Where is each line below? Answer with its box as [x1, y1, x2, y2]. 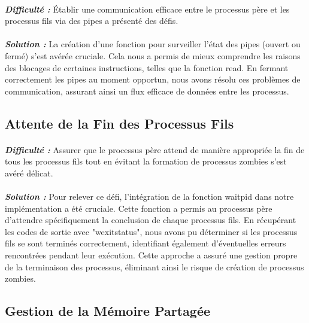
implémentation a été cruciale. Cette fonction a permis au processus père [5, 202, 272, 214]
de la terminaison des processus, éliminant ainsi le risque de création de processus [5, 260, 304, 273]
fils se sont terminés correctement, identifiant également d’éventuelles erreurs [5, 237, 286, 249]
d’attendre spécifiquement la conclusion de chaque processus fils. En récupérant [5, 214, 296, 226]
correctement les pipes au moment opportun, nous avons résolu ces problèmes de [5, 73, 301, 86]
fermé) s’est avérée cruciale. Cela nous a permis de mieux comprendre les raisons [5, 49, 301, 62]
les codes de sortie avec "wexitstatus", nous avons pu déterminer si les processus [5, 225, 298, 237]
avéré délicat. [5, 166, 53, 179]
